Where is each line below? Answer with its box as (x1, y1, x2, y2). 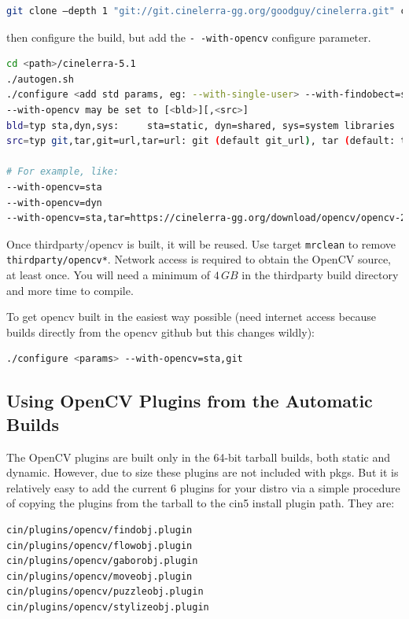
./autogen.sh (6, 73, 74, 85)
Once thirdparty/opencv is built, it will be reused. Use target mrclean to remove (6, 235, 396, 252)
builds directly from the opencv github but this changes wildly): (6, 323, 315, 340)
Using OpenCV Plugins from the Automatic (6, 389, 373, 413)
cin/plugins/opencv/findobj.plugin (6, 525, 193, 536)
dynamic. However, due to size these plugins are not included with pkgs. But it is (6, 464, 399, 481)
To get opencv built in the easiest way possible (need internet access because (6, 308, 376, 325)
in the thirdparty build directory (241, 267, 399, 283)
